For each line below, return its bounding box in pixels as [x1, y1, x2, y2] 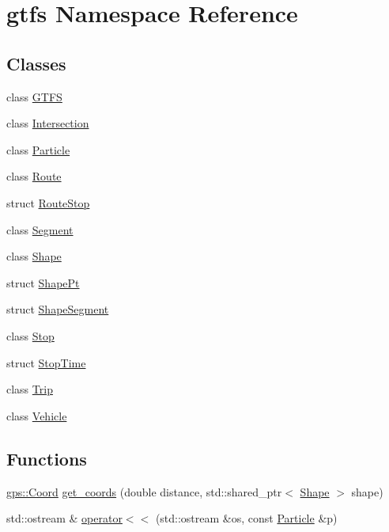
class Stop [6, 327, 55, 344]
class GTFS [6, 88, 62, 104]
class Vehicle [6, 407, 67, 424]
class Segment [6, 221, 74, 237]
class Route [6, 168, 62, 184]
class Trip [6, 381, 53, 397]
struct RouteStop [6, 194, 90, 211]
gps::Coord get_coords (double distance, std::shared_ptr [6, 483, 282, 500]
